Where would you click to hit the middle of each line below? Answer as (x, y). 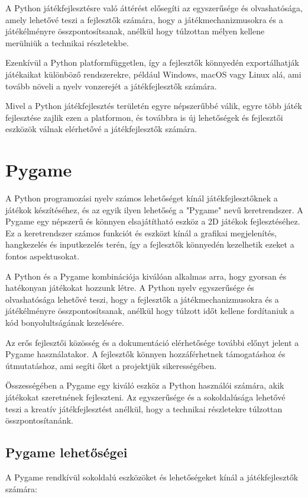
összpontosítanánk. (39, 420)
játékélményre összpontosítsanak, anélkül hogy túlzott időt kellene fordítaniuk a (150, 311)
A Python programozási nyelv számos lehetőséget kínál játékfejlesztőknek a (142, 198)
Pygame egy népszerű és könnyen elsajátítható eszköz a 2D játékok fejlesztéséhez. (153, 221)
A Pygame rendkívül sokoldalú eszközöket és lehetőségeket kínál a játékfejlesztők (152, 477)
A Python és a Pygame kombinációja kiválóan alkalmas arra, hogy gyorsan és (146, 276)
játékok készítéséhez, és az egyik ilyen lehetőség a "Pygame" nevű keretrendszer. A (154, 209)
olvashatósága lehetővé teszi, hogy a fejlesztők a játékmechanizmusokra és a (142, 299)
